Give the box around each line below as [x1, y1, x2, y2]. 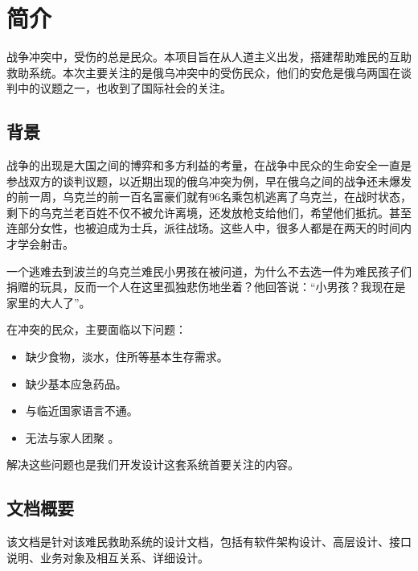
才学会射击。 [6, 236, 74, 253]
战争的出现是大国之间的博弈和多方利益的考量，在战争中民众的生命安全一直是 [6, 157, 412, 174]
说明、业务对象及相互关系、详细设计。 [6, 548, 209, 565]
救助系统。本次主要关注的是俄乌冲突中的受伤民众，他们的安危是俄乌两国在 [6, 64, 400, 80]
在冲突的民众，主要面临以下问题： [6, 321, 186, 338]
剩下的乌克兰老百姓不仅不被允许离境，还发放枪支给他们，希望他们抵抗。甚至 [6, 203, 412, 220]
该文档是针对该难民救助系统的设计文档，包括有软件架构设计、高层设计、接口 [6, 533, 412, 550]
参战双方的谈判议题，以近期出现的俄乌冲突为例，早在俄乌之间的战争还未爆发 [6, 172, 412, 189]
